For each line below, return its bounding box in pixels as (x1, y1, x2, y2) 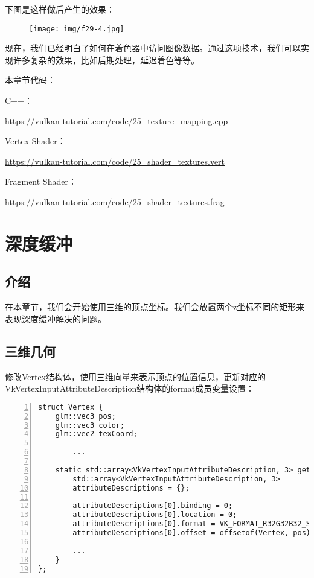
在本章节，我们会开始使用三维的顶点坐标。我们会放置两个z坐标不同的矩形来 (5, 300, 305, 313)
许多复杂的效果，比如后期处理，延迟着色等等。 (13, 53, 199, 66)
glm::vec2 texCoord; (55, 430, 138, 439)
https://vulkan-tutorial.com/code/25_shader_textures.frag (5, 195, 225, 208)
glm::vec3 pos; (55, 411, 116, 421)
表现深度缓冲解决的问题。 (5, 312, 106, 325)
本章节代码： (5, 74, 56, 86)
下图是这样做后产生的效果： (5, 3, 115, 15)
